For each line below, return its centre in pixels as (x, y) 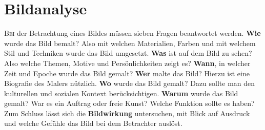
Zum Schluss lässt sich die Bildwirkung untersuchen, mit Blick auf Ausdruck (127, 113)
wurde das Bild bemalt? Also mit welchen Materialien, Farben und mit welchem (130, 43)
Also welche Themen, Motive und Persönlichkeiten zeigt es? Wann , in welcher (127, 63)
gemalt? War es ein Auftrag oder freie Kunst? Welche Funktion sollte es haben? (129, 103)
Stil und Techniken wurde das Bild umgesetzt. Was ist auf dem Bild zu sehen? (128, 53)
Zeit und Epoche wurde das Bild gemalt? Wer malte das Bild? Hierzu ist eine (127, 73)
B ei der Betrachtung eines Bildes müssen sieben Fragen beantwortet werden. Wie (132, 33)
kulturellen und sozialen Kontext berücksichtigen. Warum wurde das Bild (121, 93)
